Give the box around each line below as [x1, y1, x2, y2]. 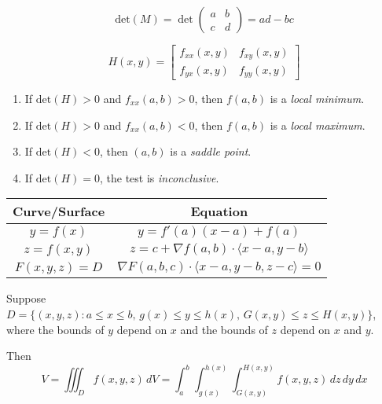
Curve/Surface [13, 202, 105, 221]
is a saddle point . [170, 143, 252, 160]
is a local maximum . [270, 116, 365, 133]
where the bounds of [6, 321, 105, 337]
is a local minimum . [270, 90, 365, 106]
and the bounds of [180, 321, 268, 337]
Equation [190, 202, 248, 221]
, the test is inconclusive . [100, 169, 219, 185]
